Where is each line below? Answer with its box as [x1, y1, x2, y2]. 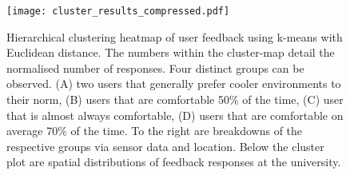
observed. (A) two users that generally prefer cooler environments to [6, 75, 341, 92]
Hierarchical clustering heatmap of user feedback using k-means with [6, 28, 343, 45]
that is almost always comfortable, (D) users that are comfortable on [6, 106, 344, 123]
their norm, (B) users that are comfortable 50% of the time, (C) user [6, 91, 344, 108]
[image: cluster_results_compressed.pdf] [6, 6, 230, 17]
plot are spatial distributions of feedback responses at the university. [6, 153, 341, 170]
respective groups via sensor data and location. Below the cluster [6, 137, 324, 154]
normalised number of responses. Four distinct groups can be [6, 59, 304, 76]
